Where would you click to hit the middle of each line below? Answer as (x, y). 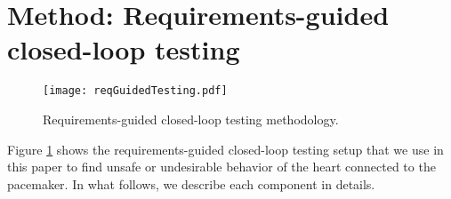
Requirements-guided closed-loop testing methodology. (191, 119)
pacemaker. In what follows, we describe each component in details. (191, 183)
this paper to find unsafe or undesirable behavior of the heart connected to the (221, 167)
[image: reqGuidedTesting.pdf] (135, 91)
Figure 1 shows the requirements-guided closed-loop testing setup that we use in (225, 149)
